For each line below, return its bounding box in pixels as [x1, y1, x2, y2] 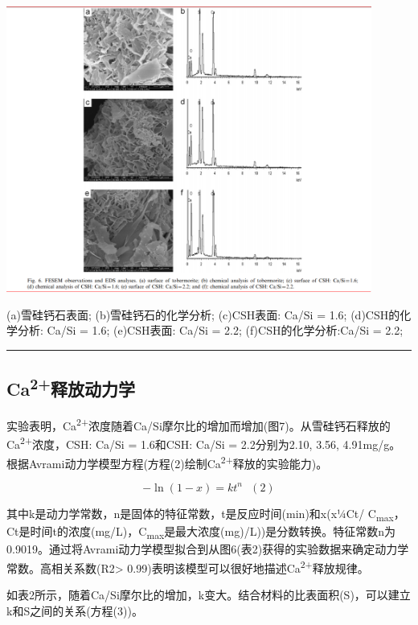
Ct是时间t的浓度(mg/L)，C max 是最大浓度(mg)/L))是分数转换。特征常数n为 [6, 523, 396, 541]
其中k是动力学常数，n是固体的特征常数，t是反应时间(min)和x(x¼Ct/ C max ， [6, 504, 405, 524]
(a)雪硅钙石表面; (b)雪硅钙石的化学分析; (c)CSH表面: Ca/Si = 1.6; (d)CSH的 [6, 306, 400, 323]
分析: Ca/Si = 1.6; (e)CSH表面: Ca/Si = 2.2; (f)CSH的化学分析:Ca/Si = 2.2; [17, 322, 404, 339]
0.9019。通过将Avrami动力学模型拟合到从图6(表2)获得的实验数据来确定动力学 [6, 541, 409, 557]
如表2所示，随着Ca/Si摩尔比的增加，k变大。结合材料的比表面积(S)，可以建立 [6, 586, 411, 603]
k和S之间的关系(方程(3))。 [6, 602, 143, 619]
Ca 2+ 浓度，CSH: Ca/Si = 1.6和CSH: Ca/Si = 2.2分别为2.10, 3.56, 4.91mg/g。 [6, 434, 401, 453]
